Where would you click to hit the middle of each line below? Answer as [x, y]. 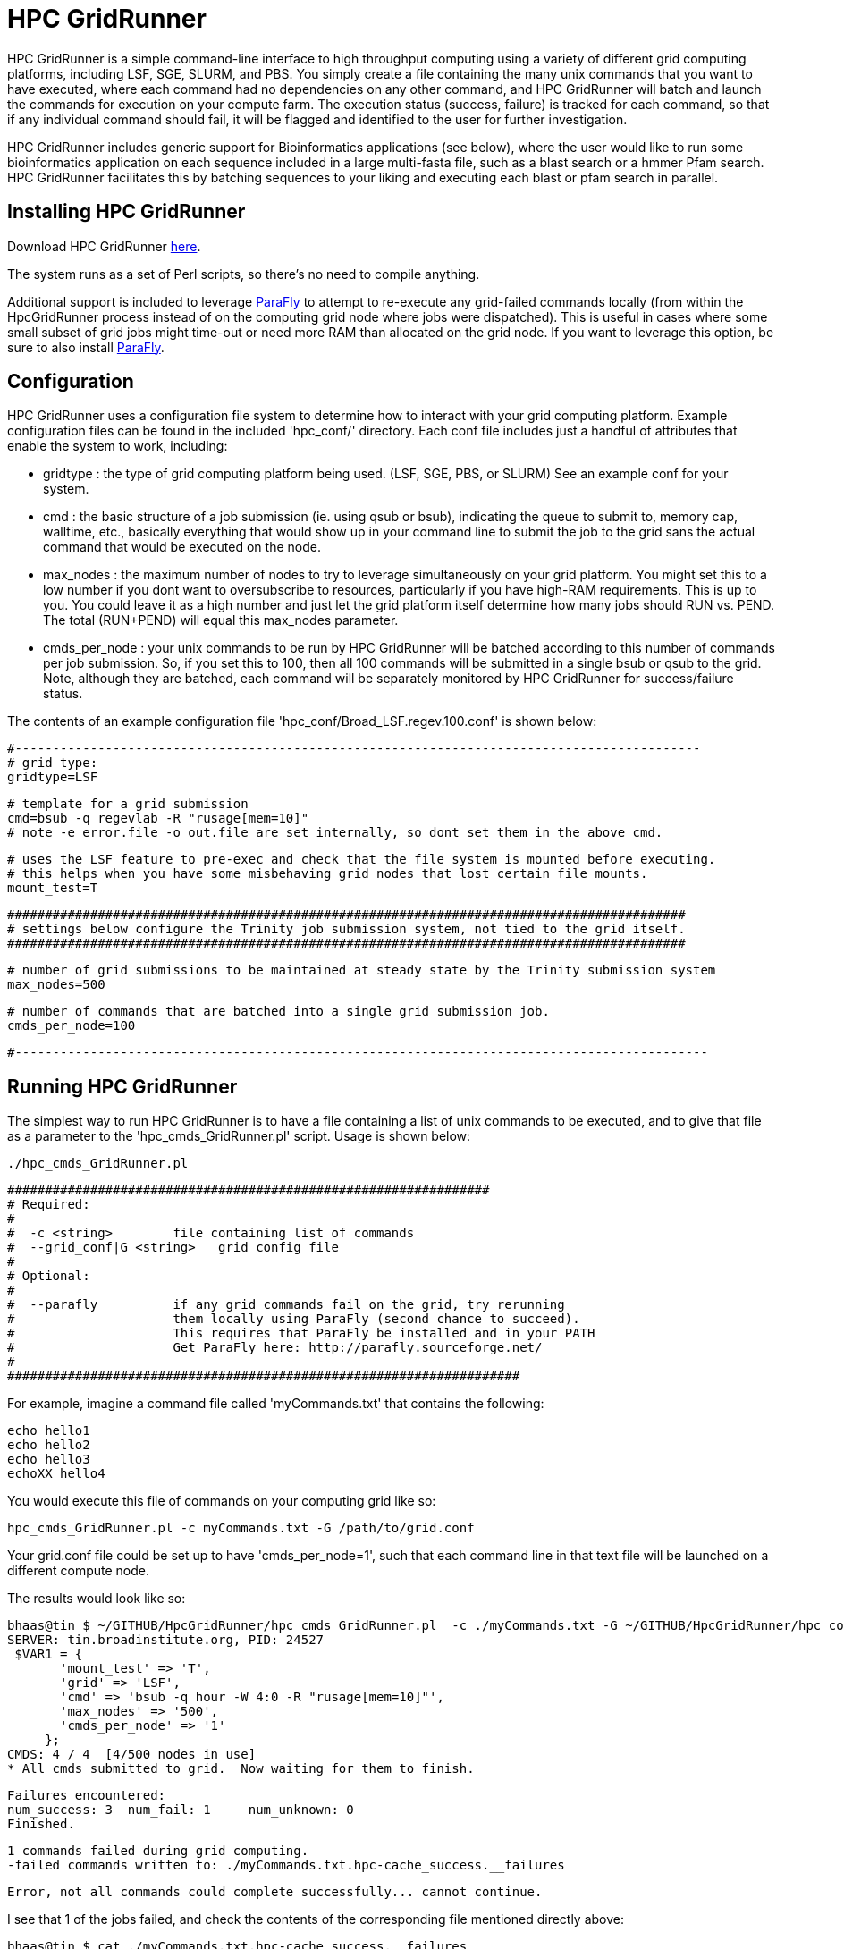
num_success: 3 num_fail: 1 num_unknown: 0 [181, 1810]
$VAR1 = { [49, 1654]
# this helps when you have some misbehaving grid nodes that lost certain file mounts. [328, 874]
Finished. [41, 1824]
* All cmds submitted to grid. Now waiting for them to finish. [241, 1769]
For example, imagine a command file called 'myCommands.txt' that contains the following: [276, 1404]
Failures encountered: [87, 1796]
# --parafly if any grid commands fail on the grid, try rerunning [286, 1305]
